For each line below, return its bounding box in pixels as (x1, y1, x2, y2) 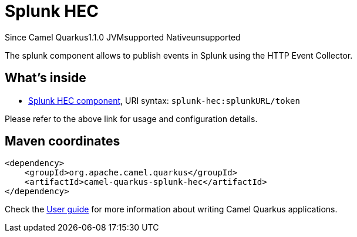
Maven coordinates (5, 134, 120, 149)
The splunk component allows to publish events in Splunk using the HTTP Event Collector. (5, 50, 353, 60)
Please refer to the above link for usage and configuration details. (5, 113, 258, 124)
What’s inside (5, 70, 86, 86)
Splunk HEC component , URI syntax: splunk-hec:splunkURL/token (28, 95, 300, 106)
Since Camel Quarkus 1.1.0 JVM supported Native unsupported (5, 32, 241, 42)
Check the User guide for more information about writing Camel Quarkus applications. (5, 204, 338, 215)
